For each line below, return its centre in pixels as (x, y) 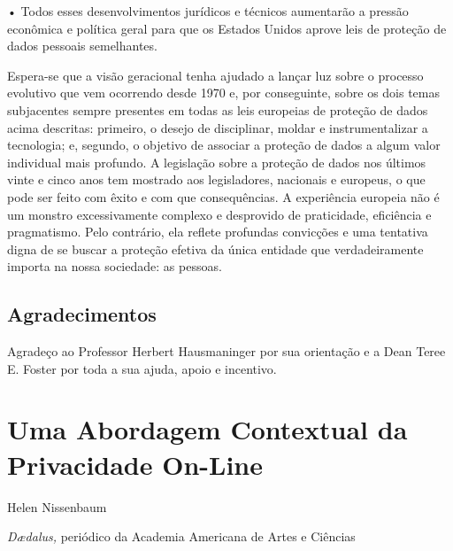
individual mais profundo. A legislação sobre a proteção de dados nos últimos (217, 162)
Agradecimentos (82, 314)
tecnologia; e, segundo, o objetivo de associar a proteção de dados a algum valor (224, 145)
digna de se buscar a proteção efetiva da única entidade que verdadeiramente (215, 248)
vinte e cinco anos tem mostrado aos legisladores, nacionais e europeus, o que (216, 179)
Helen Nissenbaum (57, 506)
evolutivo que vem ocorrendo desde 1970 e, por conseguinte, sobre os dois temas (224, 93)
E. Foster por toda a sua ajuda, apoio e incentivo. (142, 368)
